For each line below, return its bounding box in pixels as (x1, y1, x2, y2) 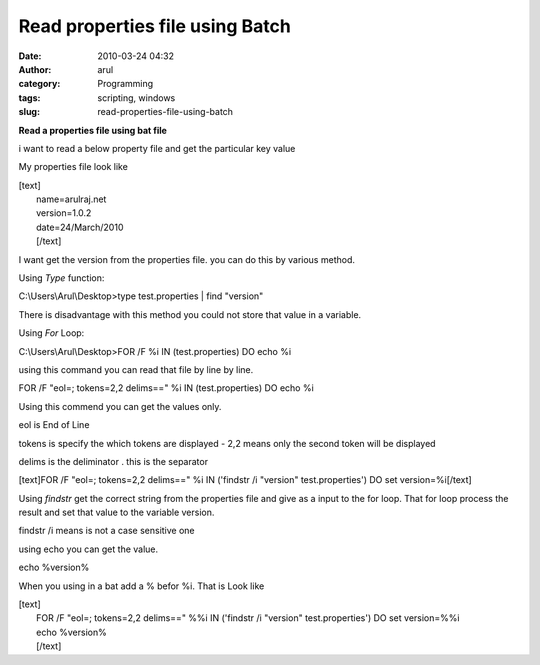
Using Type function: (18, 272, 105, 284)
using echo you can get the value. (18, 543, 159, 555)
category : (18, 78, 61, 90)
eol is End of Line (18, 419, 90, 431)
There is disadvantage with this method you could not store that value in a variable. (18, 308, 362, 320)
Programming (97, 78, 154, 90)
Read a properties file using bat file (18, 124, 167, 136)
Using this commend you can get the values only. (18, 400, 222, 412)
